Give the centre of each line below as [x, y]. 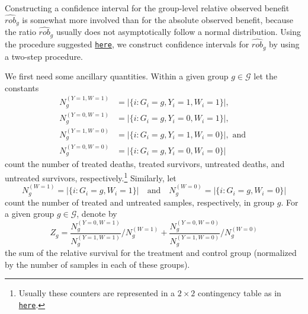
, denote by [97, 214]
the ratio [20, 32]
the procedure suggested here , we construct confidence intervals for [127, 44]
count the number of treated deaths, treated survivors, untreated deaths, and [145, 164]
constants [22, 87]
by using [284, 44]
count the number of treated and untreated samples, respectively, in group [140, 202]
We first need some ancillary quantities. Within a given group [117, 76]
